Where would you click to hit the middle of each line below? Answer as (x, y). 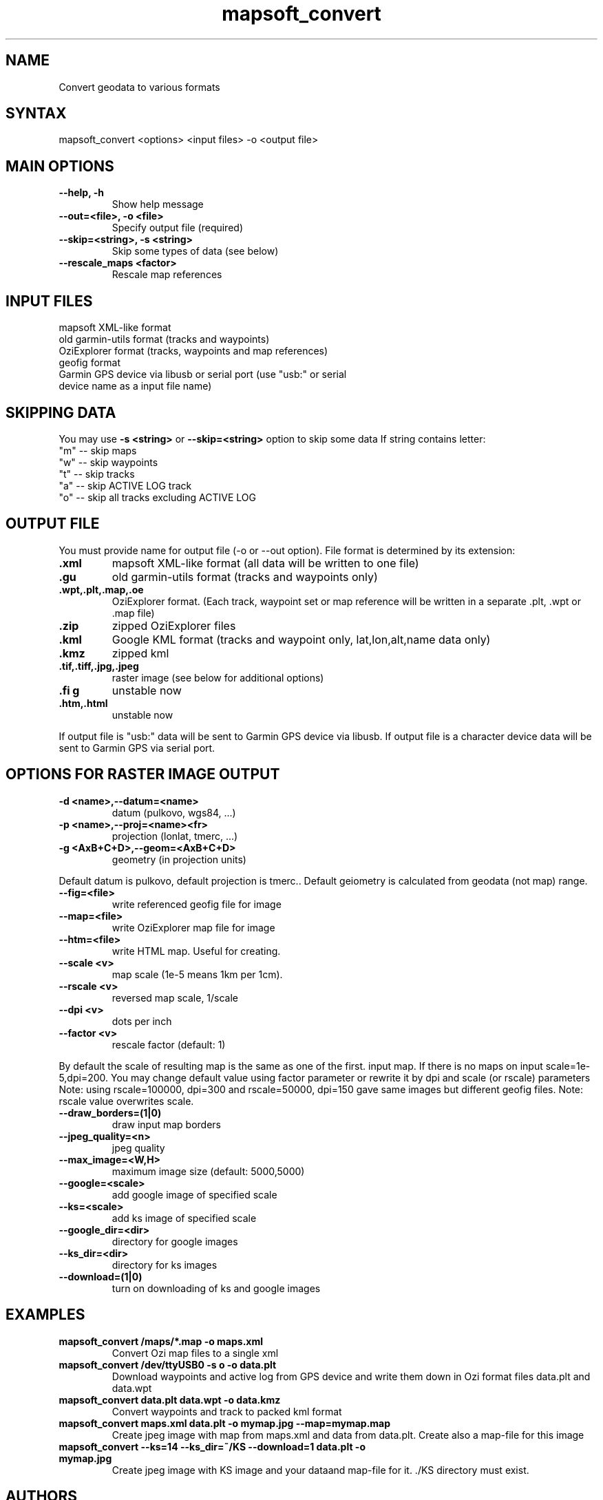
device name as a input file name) (135, 386)
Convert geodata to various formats (139, 87)
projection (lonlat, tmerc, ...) (175, 836)
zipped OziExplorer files (174, 625)
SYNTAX (36, 114)
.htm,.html (83, 703)
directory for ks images (165, 1265)
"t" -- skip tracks (97, 474)
